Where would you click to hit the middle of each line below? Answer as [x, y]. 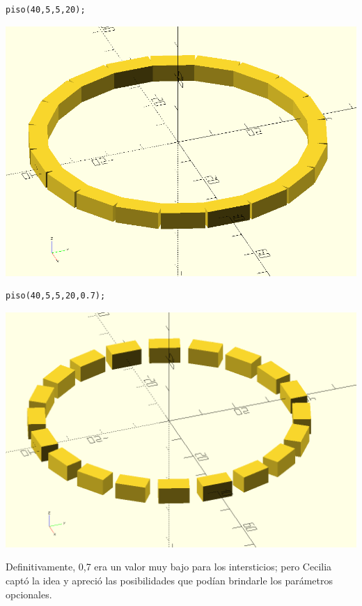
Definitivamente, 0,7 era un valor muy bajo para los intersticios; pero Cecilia [169, 567]
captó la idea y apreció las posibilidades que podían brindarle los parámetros [170, 580]
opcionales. [29, 594]
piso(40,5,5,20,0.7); [56, 296]
